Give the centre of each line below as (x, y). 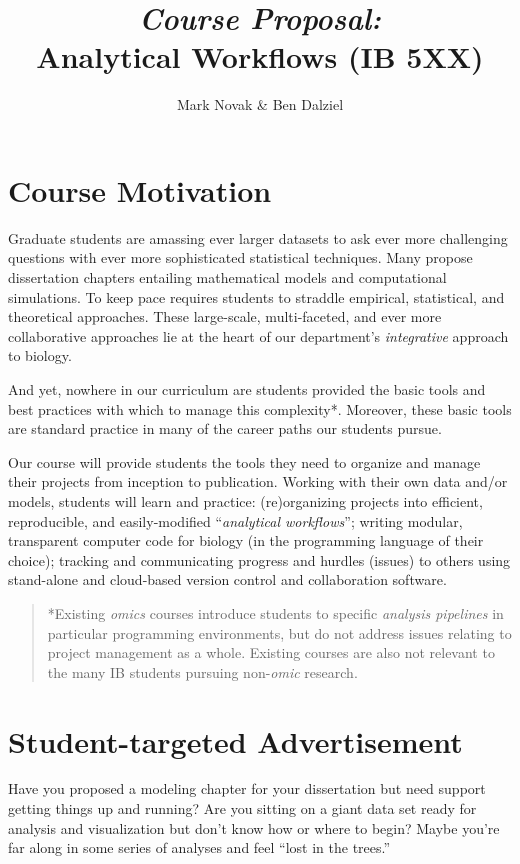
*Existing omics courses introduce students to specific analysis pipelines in (275, 612)
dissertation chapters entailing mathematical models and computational (227, 277)
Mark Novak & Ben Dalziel (260, 104)
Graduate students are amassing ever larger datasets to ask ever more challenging (258, 237)
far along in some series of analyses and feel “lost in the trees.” (199, 847)
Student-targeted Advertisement (235, 740)
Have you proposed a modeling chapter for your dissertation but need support (247, 788)
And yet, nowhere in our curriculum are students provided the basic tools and (247, 389)
